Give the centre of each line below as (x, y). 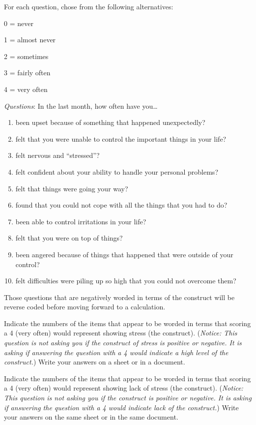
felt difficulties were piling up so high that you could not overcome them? (126, 281)
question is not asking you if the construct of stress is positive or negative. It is (123, 343)
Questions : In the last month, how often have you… (81, 106)
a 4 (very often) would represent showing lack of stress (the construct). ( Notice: (124, 388)
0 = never (19, 23)
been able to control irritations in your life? (81, 221)
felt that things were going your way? (72, 188)
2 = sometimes (26, 56)
